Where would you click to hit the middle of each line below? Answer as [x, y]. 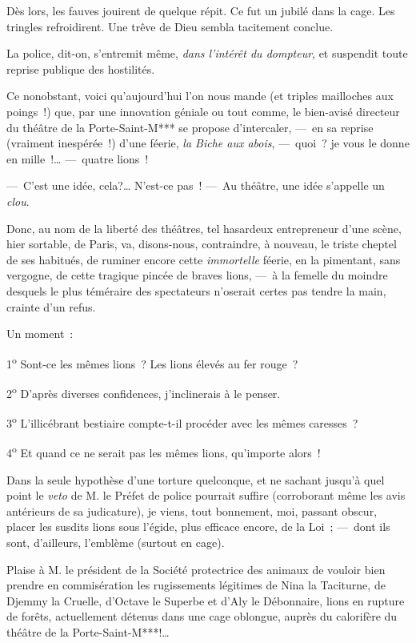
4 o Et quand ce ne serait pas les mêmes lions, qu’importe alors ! [164, 452]
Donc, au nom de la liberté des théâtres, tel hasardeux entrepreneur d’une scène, [204, 228]
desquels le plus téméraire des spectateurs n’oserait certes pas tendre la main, [196, 290]
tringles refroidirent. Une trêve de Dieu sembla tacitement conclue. [170, 26]
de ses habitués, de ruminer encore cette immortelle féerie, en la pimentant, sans [204, 259]
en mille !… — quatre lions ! [78, 158]
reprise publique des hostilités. [81, 68]
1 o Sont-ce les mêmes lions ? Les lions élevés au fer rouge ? [152, 362]
